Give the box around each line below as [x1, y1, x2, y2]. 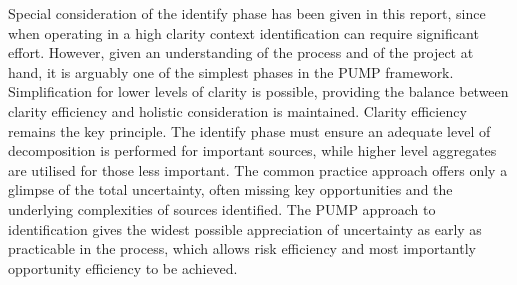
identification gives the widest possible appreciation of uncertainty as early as [8, 218, 482, 239]
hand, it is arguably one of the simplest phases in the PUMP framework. [8, 61, 454, 82]
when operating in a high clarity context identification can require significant [8, 22, 479, 43]
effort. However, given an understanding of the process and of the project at [8, 42, 474, 63]
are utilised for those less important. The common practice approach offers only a [8, 159, 508, 180]
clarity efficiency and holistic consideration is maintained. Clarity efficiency [8, 100, 467, 121]
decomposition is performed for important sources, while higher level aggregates [8, 140, 497, 161]
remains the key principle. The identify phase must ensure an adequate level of [8, 120, 491, 141]
